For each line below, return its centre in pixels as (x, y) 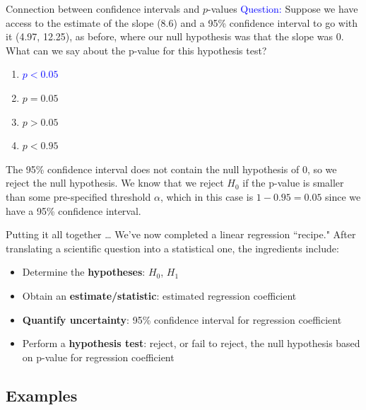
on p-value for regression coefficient (98, 357)
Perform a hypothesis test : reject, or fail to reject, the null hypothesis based (191, 343)
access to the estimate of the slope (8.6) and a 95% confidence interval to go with (182, 22)
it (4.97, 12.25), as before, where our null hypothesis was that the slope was (169, 36)
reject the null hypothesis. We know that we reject (115, 183)
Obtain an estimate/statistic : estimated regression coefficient (159, 295)
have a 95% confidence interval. (73, 210)
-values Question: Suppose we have (283, 8)
